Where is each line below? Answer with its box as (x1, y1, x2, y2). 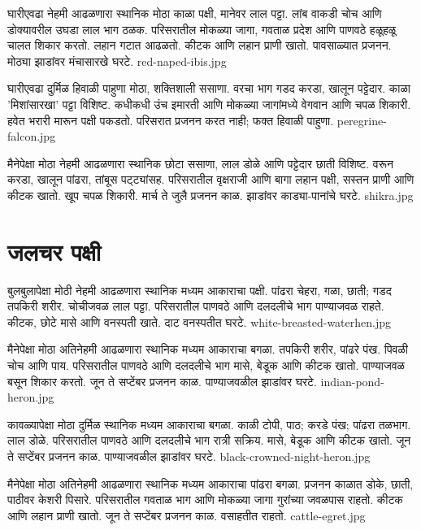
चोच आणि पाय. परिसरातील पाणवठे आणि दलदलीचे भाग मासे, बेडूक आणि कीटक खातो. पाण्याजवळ (7, 357, 405, 374)
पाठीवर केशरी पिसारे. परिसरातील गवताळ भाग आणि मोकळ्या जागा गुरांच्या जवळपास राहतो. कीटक (7, 491, 403, 508)
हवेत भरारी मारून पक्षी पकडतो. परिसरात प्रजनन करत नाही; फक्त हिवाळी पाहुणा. (7, 111, 334, 128)
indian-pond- (320, 372, 384, 389)
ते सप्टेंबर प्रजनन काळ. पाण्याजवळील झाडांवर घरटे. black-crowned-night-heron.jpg (7, 448, 371, 464)
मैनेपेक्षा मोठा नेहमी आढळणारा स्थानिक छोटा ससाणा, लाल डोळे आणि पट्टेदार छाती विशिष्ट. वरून (7, 154, 393, 172)
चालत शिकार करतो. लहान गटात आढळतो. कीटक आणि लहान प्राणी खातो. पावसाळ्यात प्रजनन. (7, 37, 392, 54)
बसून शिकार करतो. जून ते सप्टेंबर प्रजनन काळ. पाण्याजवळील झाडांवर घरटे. (7, 372, 317, 389)
